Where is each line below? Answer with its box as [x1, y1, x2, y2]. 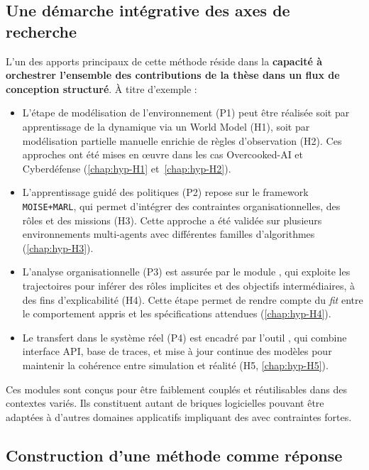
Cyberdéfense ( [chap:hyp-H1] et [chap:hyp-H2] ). [22, 160, 231, 175]
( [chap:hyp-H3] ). [22, 240, 94, 255]
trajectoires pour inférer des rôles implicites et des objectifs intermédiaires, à [22, 278, 356, 293]
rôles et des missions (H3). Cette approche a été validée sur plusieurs [22, 212, 322, 227]
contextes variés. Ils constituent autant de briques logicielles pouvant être [6, 395, 324, 410]
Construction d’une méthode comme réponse [6, 444, 343, 466]
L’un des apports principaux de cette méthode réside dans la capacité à [6, 53, 323, 68]
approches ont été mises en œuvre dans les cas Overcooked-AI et [22, 147, 304, 162]
